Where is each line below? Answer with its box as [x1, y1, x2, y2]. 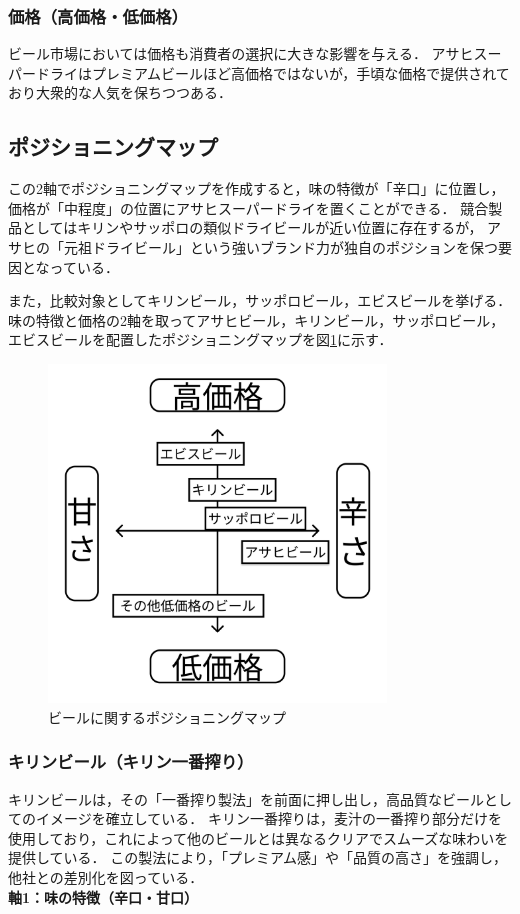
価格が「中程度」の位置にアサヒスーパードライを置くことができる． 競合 [8, 197, 489, 218]
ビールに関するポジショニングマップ [48, 706, 286, 727]
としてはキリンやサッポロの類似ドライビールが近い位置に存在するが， [21, 217, 483, 238]
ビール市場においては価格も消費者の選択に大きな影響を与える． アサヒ [8, 43, 474, 64]
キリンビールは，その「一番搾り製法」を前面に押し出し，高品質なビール [8, 788, 484, 809]
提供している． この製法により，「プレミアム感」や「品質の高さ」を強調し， [8, 847, 507, 868]
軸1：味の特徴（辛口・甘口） [8, 886, 199, 907]
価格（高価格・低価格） [8, 3, 188, 28]
